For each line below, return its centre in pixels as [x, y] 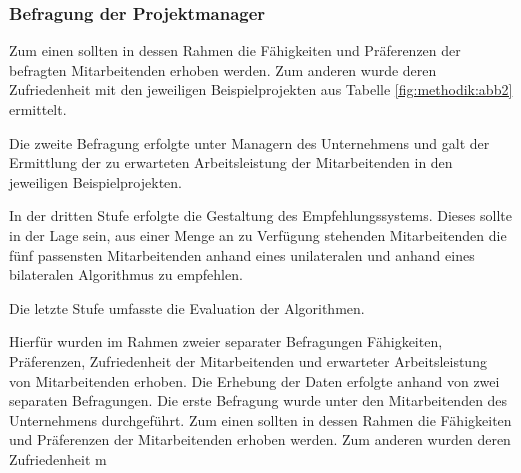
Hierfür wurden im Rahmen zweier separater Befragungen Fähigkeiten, [226, 341]
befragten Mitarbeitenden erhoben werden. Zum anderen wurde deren [223, 69]
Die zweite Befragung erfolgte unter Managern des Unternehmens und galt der [249, 142]
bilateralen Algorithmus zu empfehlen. [126, 274]
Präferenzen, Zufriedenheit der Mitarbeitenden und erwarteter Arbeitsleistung [248, 360]
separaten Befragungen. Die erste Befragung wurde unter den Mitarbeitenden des [258, 400]
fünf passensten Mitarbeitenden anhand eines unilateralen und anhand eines [242, 254]
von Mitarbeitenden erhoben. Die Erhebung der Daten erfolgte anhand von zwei [254, 380]
